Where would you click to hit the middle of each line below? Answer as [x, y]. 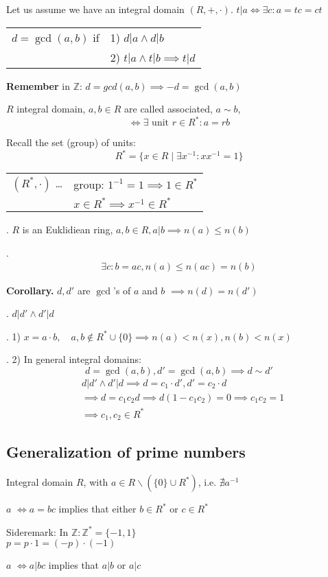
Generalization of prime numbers [126, 452]
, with [96, 482]
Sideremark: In [37, 531]
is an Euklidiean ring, [68, 229]
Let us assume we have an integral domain [95, 9]
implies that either [97, 509]
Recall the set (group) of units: [71, 142]
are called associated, [168, 109]
